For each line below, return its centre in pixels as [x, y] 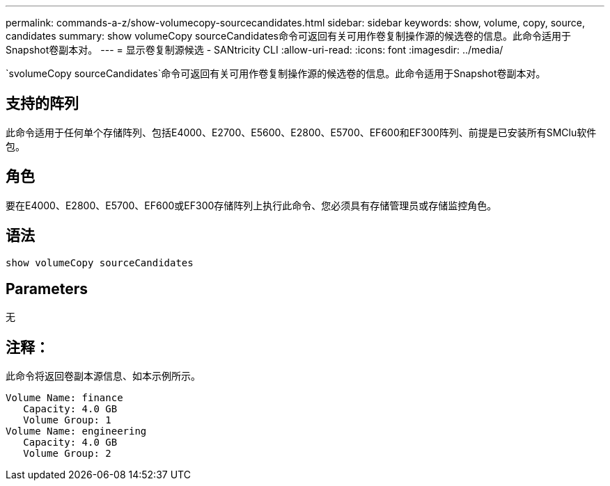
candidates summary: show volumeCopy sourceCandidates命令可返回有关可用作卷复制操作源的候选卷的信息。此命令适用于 [289, 36]
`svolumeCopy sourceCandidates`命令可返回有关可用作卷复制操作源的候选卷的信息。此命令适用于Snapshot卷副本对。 [276, 73]
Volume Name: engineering [76, 431]
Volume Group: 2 [67, 454]
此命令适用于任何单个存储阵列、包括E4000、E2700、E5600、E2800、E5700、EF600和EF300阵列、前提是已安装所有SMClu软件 [301, 132]
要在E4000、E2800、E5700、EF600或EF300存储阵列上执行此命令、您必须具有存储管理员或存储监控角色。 [251, 205]
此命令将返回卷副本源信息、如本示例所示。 [103, 376]
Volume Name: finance [64, 398]
